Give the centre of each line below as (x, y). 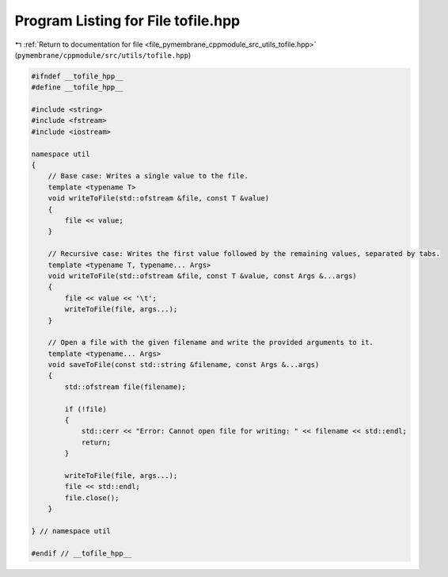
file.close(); (92, 498)
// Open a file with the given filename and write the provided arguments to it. (211, 342)
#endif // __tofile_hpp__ (82, 553)
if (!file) (85, 409)
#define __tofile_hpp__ (78, 88)
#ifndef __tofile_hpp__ (78, 76)
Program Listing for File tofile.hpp (127, 21)
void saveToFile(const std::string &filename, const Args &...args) (184, 365)
